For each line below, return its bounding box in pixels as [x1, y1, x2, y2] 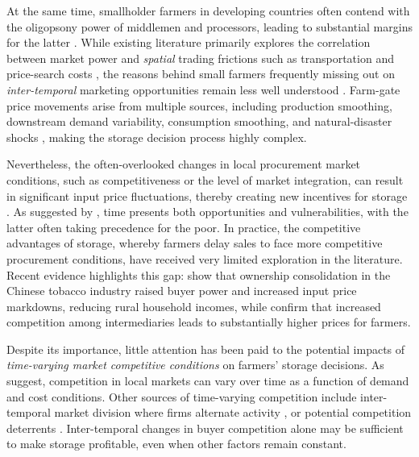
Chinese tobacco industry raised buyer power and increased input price [6, 282, 357, 299]
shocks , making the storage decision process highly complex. [6, 128, 307, 145]
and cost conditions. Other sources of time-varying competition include [6, 388, 357, 405]
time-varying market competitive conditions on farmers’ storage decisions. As [6, 356, 384, 373]
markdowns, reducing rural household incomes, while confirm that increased [6, 297, 381, 314]
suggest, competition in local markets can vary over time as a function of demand [6, 372, 409, 389]
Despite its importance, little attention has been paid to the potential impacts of [6, 340, 405, 357]
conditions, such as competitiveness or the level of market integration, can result [6, 171, 404, 188]
